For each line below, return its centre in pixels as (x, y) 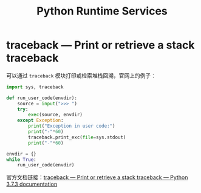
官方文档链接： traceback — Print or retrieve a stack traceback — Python (97, 177)
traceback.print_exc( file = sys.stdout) (77, 137)
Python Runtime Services (102, 11)
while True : (21, 159)
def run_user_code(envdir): (42, 98)
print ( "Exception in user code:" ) (72, 126)
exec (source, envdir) (56, 115)
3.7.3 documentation (32, 184)
